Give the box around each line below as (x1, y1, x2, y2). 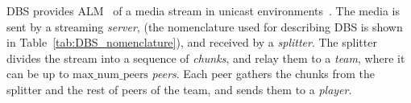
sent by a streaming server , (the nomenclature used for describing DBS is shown (6, 18, 403, 35)
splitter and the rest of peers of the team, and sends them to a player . (6, 80, 352, 97)
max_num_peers (73, 69, 148, 81)
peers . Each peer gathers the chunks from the (152, 65, 376, 82)
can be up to (6, 65, 69, 82)
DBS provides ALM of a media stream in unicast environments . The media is (6, 2, 400, 19)
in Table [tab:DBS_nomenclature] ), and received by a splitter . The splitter (6, 34, 377, 51)
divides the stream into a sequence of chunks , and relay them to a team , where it (6, 49, 405, 66)
